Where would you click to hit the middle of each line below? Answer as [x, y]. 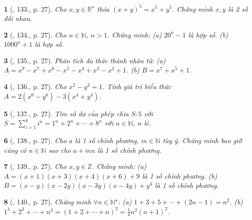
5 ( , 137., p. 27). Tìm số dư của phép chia [66, 113]
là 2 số [238, 9]
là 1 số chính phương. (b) [179, 175]
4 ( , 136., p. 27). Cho [35, 86]
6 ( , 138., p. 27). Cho [35, 140]
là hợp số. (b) [208, 34]
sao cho [59, 150]
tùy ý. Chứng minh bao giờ [202, 140]
